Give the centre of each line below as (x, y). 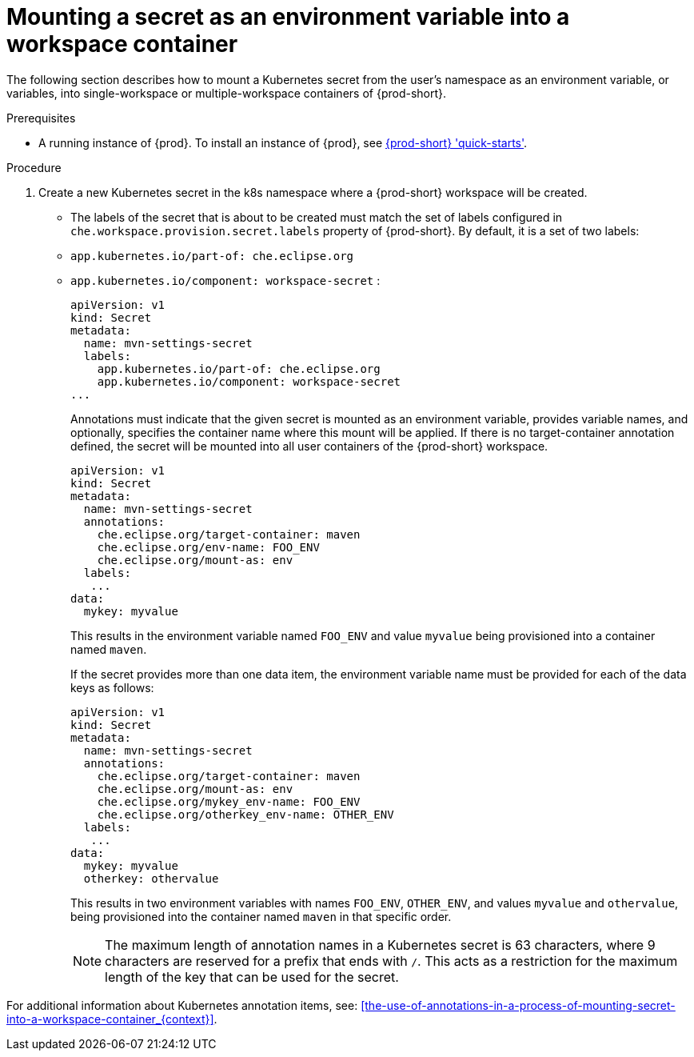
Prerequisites (41, 118)
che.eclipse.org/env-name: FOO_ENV (208, 547)
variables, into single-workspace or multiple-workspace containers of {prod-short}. (227, 93)
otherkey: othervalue (151, 878)
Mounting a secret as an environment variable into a (288, 17)
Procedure (34, 167)
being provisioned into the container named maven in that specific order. (261, 916)
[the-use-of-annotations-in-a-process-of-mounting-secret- (518, 1005)
